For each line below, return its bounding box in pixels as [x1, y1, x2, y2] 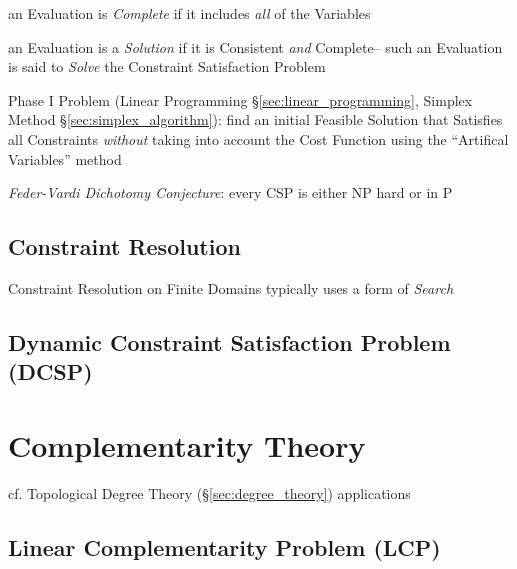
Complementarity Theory [8, 424, 366, 465]
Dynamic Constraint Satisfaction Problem [8, 326, 451, 357]
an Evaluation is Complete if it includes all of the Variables [8, 3, 371, 23]
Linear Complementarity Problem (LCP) [8, 531, 441, 562]
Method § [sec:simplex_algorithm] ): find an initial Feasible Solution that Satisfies [8, 109, 503, 130]
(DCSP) [8, 356, 93, 387]
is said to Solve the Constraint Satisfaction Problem [8, 56, 326, 77]
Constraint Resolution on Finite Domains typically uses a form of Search [8, 277, 454, 298]
